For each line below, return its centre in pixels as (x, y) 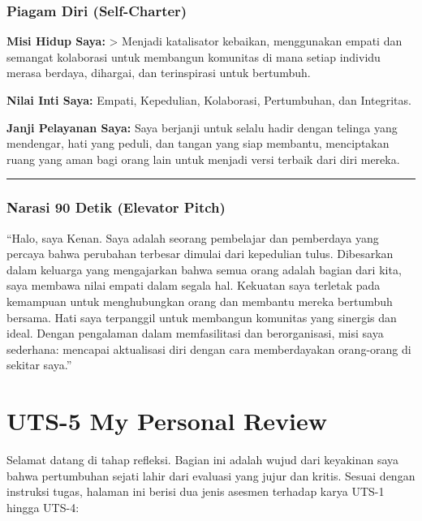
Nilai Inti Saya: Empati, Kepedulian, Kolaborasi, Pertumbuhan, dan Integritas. (209, 100)
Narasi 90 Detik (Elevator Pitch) (116, 207)
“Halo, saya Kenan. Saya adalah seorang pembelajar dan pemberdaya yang (193, 237)
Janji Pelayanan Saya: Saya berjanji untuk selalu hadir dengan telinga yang (202, 127)
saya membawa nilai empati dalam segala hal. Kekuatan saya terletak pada (194, 285)
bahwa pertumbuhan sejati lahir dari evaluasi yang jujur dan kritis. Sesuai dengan (211, 475)
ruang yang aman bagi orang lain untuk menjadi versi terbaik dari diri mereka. (203, 159)
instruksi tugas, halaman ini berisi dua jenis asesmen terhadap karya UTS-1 (196, 491)
